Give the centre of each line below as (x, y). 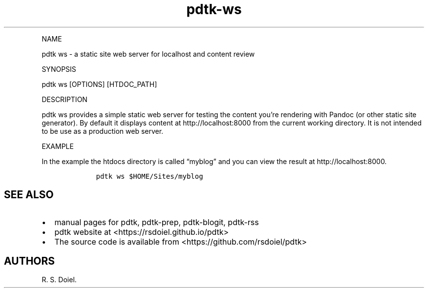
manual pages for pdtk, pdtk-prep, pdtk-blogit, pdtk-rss (157, 222)
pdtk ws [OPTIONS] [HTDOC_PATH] (99, 84)
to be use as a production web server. (103, 131)
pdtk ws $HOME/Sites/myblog (150, 176)
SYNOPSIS (59, 69)
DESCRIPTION (64, 99)
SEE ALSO (29, 195)
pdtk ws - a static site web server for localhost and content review (148, 54)
